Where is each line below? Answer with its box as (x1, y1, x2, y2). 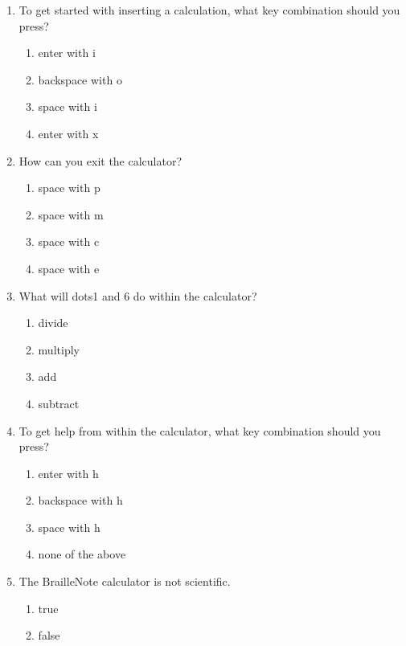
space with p (38, 179, 100, 196)
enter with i (38, 44, 96, 61)
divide (38, 314, 68, 331)
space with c (38, 233, 100, 250)
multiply (38, 341, 80, 358)
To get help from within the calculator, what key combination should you (18, 422, 381, 439)
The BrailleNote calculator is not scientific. (18, 573, 231, 590)
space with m (38, 206, 104, 223)
